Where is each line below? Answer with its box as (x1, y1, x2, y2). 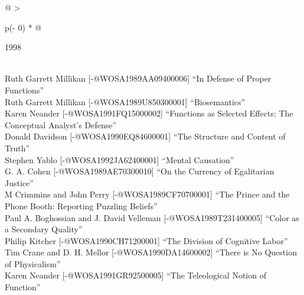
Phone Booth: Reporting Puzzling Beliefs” (5, 199, 158, 212)
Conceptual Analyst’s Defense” (5, 118, 117, 131)
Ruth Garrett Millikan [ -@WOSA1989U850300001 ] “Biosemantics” (5, 95, 246, 108)
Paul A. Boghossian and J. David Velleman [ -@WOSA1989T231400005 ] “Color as (5, 211, 299, 223)
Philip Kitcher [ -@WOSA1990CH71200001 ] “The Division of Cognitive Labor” (5, 234, 288, 247)
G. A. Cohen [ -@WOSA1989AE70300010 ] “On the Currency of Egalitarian (5, 165, 274, 177)
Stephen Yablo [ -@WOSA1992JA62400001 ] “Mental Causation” (5, 153, 234, 166)
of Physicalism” (5, 257, 61, 270)
